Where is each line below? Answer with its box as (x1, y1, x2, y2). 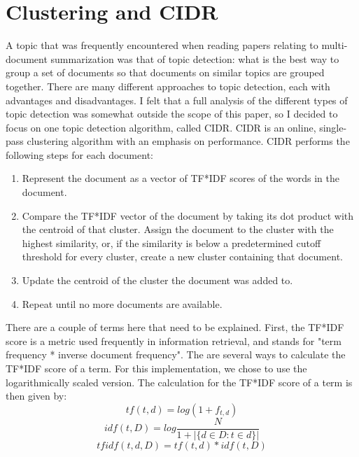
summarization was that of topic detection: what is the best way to (50, 51, 339, 66)
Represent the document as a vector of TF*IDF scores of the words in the (22, 171, 339, 185)
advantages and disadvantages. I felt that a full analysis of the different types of (6, 92, 348, 107)
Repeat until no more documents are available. (22, 296, 223, 311)
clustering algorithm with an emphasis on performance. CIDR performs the (27, 134, 350, 148)
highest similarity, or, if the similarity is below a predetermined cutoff (22, 235, 321, 250)
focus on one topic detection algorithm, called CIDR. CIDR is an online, (6, 120, 316, 134)
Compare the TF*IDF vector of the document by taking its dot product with (22, 208, 354, 223)
